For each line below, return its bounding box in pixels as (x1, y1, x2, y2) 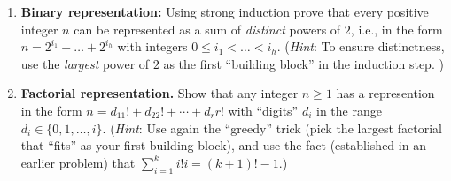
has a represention (336, 84, 435, 102)
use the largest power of (20, 54, 150, 72)
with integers (117, 37, 188, 56)
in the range (315, 101, 382, 119)
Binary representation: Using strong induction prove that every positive (20, 3, 429, 20)
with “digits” (228, 101, 299, 119)
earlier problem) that (20, 153, 136, 171)
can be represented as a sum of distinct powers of (74, 19, 341, 38)
